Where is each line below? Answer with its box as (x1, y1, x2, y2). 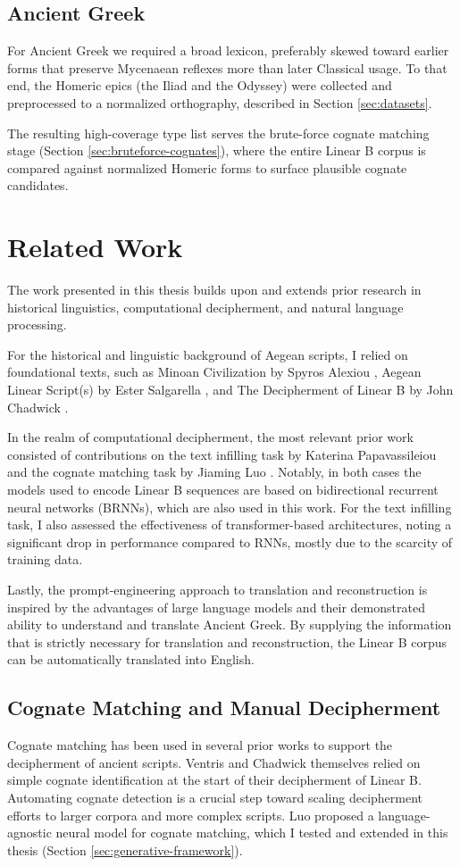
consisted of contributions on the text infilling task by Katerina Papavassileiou (7, 445, 437, 463)
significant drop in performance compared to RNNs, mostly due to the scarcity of (7, 532, 453, 551)
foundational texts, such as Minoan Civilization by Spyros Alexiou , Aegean (7, 362, 422, 381)
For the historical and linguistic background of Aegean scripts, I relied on (7, 345, 408, 363)
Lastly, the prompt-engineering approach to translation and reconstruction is (7, 579, 428, 598)
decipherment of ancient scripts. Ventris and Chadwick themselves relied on (7, 753, 421, 771)
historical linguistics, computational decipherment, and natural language (7, 297, 404, 316)
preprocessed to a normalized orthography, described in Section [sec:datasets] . (7, 93, 432, 112)
